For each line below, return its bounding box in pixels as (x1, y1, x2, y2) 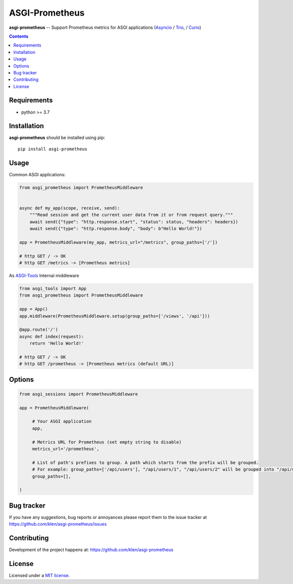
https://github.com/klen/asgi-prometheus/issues (9, 521, 107, 527)
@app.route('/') (19, 327, 59, 332)
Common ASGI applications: (9, 171, 66, 177)
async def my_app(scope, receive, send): (19, 205, 120, 210)
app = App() (19, 306, 48, 312)
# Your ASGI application (32, 419, 92, 424)
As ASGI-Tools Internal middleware (9, 273, 79, 279)
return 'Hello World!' (29, 341, 84, 346)
